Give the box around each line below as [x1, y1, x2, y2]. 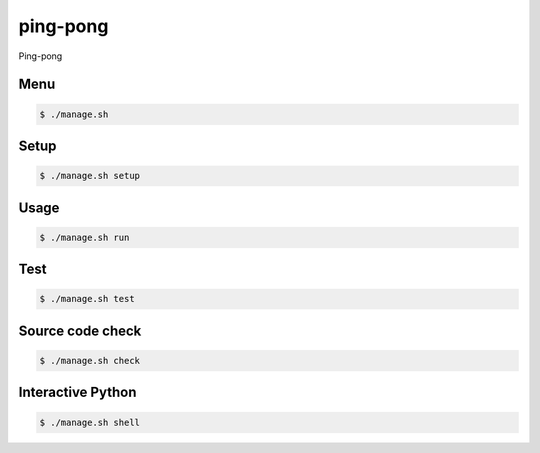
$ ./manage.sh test [39, 293, 135, 305]
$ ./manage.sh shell [39, 416, 140, 428]
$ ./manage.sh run [39, 231, 130, 243]
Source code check [18, 322, 142, 339]
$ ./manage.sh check [39, 355, 140, 366]
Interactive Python [18, 384, 137, 401]
